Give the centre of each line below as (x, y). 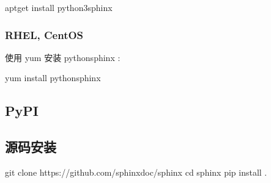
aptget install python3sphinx (59, 7)
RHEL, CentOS (44, 34)
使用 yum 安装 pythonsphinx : (63, 57)
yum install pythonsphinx (53, 78)
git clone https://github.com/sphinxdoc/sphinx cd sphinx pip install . (136, 172)
